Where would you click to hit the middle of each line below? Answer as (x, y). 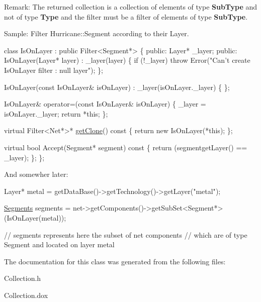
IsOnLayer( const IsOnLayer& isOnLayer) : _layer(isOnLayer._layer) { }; (117, 87)
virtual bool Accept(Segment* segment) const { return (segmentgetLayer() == (126, 147)
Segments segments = (37, 208)
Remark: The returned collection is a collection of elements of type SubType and (131, 7)
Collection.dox (26, 295)
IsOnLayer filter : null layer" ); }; (54, 70)
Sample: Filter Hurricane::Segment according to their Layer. (97, 33)
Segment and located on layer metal (59, 244)
